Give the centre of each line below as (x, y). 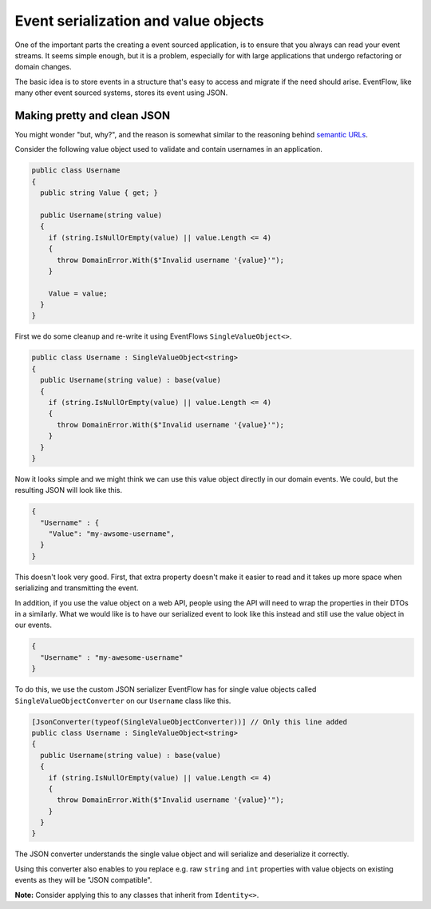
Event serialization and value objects (139, 21)
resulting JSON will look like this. (69, 490)
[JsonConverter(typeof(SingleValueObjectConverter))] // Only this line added (189, 722)
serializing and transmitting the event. (77, 588)
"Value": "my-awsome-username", (112, 534)
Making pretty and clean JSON (93, 115)
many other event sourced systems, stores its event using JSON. (121, 93)
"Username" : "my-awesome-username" (112, 657)
